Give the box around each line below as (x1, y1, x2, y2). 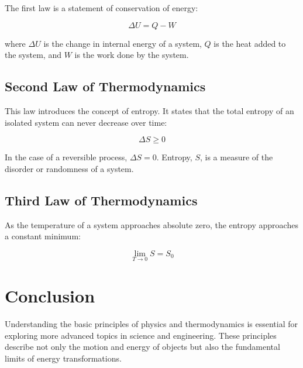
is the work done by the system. (74, 49, 189, 61)
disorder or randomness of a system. (5, 162, 134, 174)
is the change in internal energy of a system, (43, 37, 202, 49)
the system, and (5, 49, 61, 61)
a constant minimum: (5, 230, 81, 242)
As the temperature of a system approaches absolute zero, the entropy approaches (5, 218, 298, 231)
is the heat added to (214, 37, 286, 49)
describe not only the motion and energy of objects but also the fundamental (5, 341, 280, 353)
